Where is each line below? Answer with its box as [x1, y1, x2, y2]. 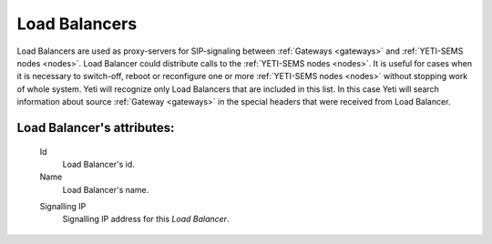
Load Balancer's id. [62, 158, 136, 169]
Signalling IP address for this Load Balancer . [62, 214, 230, 225]
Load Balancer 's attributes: [16, 119, 175, 136]
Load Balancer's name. [62, 184, 149, 195]
